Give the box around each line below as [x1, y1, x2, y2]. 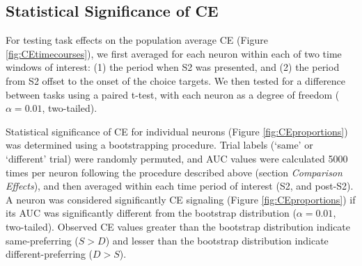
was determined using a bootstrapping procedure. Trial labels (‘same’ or [6, 138, 313, 152]
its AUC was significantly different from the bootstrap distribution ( [6, 206, 297, 220]
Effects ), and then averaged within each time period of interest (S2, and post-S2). [6, 178, 354, 193]
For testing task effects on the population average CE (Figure [6, 33, 268, 47]
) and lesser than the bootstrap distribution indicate [105, 233, 329, 247]
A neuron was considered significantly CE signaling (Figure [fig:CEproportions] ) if [6, 192, 356, 206]
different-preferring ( [6, 247, 93, 261]
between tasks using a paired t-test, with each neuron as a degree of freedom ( [6, 87, 340, 101]
